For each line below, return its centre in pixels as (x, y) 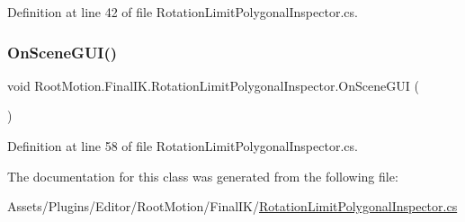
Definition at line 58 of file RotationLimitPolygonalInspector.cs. (183, 146)
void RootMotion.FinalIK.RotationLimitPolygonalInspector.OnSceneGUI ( (213, 85)
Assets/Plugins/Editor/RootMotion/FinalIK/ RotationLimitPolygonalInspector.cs (232, 206)
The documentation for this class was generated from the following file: (203, 176)
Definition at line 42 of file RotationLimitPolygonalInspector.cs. (183, 12)
